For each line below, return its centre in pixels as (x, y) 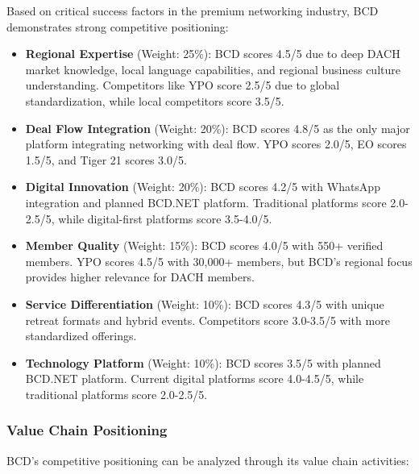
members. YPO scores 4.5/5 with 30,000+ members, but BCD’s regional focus (219, 261)
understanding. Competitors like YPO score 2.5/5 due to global (183, 85)
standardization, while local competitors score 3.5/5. (155, 100)
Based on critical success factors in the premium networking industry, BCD (193, 10)
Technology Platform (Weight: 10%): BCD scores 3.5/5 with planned (203, 362)
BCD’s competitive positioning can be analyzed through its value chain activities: (208, 460)
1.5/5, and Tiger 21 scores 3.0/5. (106, 159)
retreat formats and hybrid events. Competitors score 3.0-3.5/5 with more (207, 320)
